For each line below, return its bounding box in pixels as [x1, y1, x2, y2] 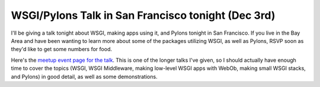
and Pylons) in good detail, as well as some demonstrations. [11, 73, 158, 80]
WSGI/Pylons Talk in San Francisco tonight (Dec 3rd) [11, 9, 276, 22]
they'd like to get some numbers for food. [11, 46, 113, 53]
